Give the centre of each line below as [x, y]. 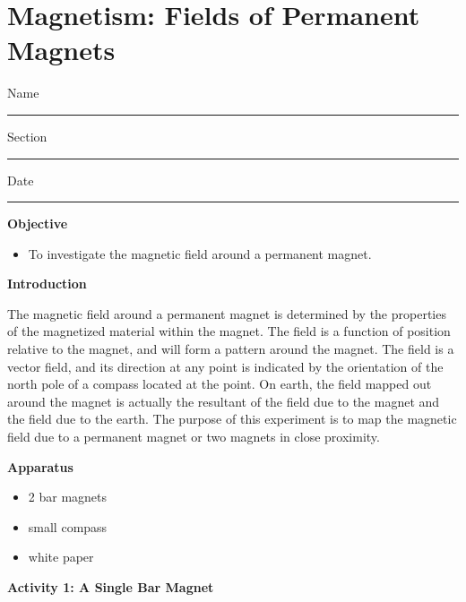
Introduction [47, 284]
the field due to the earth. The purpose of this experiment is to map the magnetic [232, 419]
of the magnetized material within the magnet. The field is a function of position [229, 331]
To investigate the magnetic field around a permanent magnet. [200, 253]
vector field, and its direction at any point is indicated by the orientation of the [225, 366]
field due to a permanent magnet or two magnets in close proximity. [194, 437]
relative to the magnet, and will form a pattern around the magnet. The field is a [231, 349]
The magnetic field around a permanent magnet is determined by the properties [227, 313]
